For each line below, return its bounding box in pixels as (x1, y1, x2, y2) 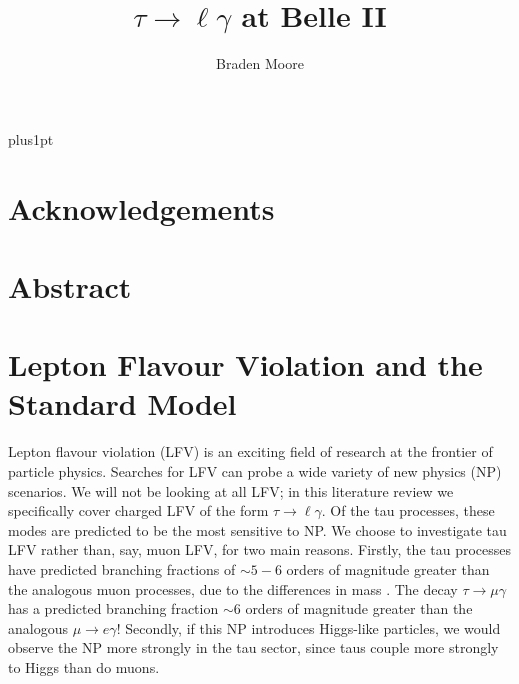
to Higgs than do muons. (8, 656, 160, 677)
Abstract (8, 265, 132, 306)
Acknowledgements (8, 187, 275, 228)
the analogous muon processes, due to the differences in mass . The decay (8, 578, 458, 599)
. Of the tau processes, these (321, 500, 495, 521)
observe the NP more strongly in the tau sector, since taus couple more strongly (8, 637, 499, 658)
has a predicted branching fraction (8, 598, 219, 619)
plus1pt (8, 128, 54, 149)
